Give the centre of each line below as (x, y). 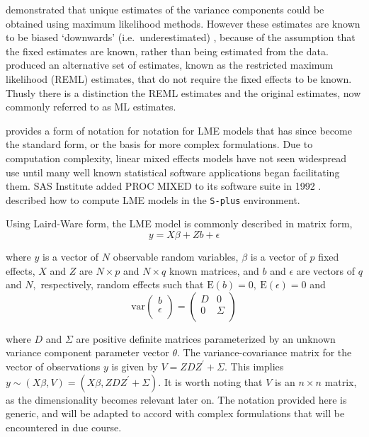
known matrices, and (214, 270)
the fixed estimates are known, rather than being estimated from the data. (167, 51)
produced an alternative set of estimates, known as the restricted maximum (170, 65)
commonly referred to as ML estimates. (91, 107)
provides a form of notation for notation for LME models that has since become (179, 130)
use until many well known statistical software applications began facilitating (173, 172)
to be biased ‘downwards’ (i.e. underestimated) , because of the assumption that (181, 37)
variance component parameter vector (87, 352)
